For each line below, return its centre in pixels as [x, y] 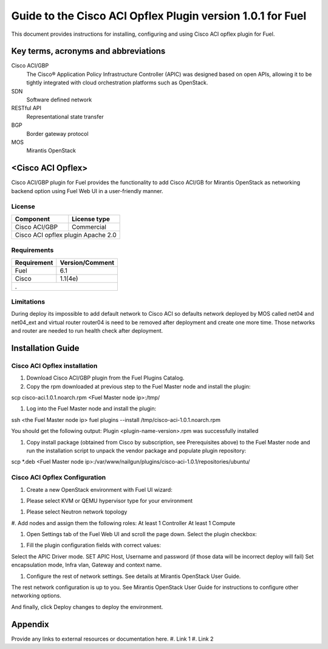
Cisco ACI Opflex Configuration [59, 478]
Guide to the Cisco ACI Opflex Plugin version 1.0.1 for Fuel [159, 16]
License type [91, 219]
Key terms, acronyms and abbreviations [88, 51]
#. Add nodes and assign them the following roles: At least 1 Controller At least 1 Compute [123, 523]
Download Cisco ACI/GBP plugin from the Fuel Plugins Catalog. [105, 378]
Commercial [89, 226]
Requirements [32, 250]
